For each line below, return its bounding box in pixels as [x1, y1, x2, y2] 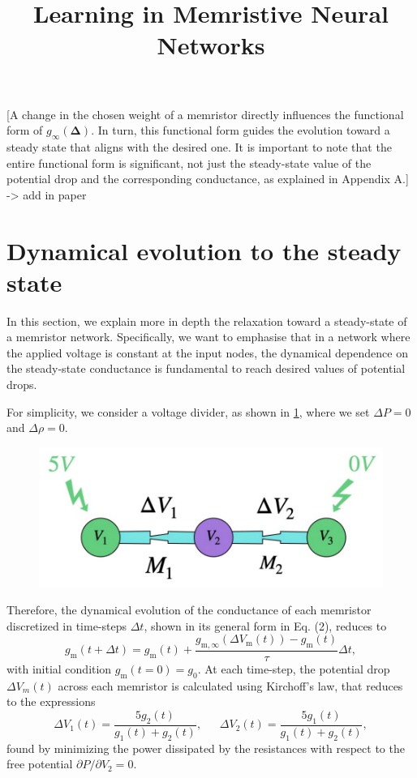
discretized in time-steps [6, 617, 127, 634]
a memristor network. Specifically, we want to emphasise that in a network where [6, 328, 411, 345]
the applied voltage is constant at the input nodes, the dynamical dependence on [6, 344, 408, 361]
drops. [6, 376, 37, 393]
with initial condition [6, 660, 112, 678]
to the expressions [6, 693, 96, 710]
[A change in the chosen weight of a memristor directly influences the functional [6, 105, 404, 122]
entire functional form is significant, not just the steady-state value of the [6, 154, 372, 171]
